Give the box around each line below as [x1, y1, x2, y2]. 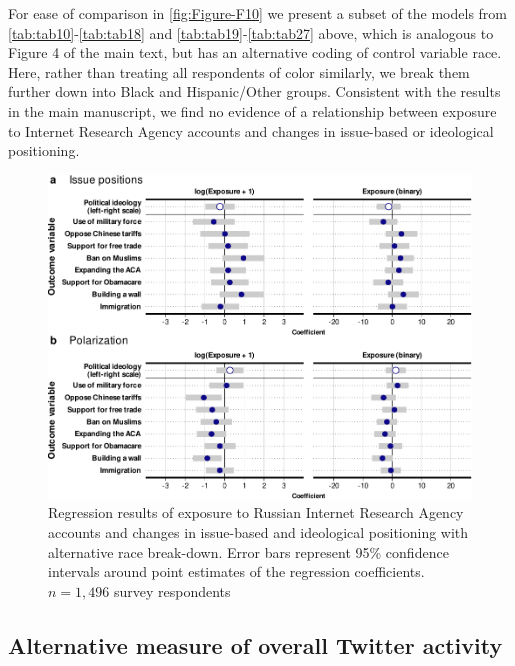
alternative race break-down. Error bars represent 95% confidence [48, 541, 449, 562]
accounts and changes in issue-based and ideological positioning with [48, 521, 469, 542]
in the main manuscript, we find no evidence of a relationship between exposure [8, 100, 497, 121]
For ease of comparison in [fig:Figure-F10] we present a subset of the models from [8, 3, 508, 23]
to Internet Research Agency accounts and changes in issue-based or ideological [8, 120, 494, 141]
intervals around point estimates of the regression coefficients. [48, 561, 425, 582]
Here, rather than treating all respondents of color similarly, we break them [8, 61, 470, 82]
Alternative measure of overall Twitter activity [8, 629, 503, 660]
